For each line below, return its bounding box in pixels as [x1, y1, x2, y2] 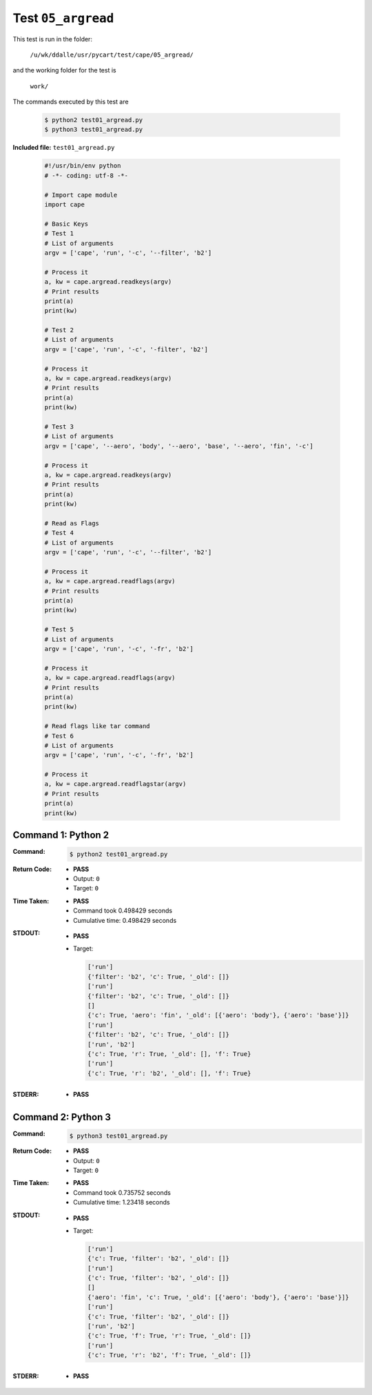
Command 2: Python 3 [12, 1111, 112, 1123]
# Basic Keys [44, 220, 89, 228]
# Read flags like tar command [44, 722, 151, 730]
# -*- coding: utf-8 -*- [44, 171, 129, 179]
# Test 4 [44, 529, 74, 537]
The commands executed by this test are [12, 97, 129, 106]
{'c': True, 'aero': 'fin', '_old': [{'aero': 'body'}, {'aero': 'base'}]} [87, 1011, 349, 1020]
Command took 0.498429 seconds [73, 906, 172, 915]
